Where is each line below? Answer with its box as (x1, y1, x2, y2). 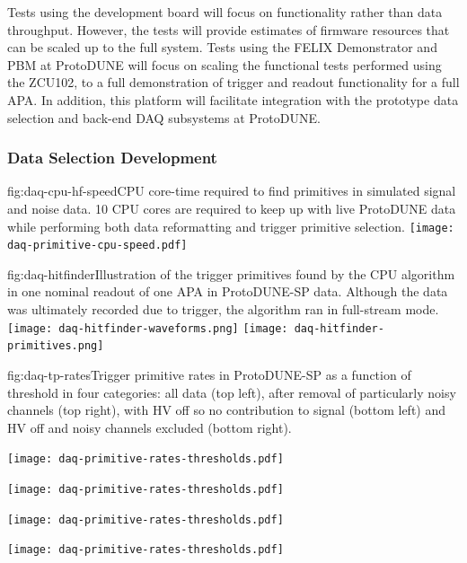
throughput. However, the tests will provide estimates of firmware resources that (7, 20, 450, 39)
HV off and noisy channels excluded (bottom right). (7, 418, 292, 436)
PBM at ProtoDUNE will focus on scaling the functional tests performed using (7, 55, 442, 74)
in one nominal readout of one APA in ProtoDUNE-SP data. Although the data (7, 282, 448, 301)
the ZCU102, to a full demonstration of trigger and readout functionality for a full (7, 73, 460, 92)
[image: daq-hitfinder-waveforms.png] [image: (7, 321, 288, 335)
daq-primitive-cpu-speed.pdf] (7, 239, 188, 252)
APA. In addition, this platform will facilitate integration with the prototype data (7, 90, 459, 109)
